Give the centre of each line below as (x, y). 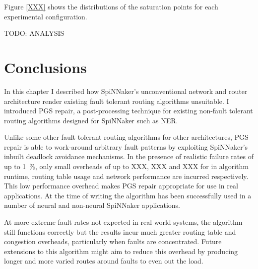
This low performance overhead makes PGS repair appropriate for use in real (121, 186)
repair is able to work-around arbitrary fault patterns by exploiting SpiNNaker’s (126, 146)
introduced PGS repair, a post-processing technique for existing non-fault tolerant (129, 111)
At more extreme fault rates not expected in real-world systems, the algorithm (123, 222)
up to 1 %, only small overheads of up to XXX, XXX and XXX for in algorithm (127, 166)
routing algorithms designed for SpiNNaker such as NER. (91, 120)
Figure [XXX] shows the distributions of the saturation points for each (111, 6)
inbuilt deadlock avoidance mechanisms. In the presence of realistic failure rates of (129, 156)
